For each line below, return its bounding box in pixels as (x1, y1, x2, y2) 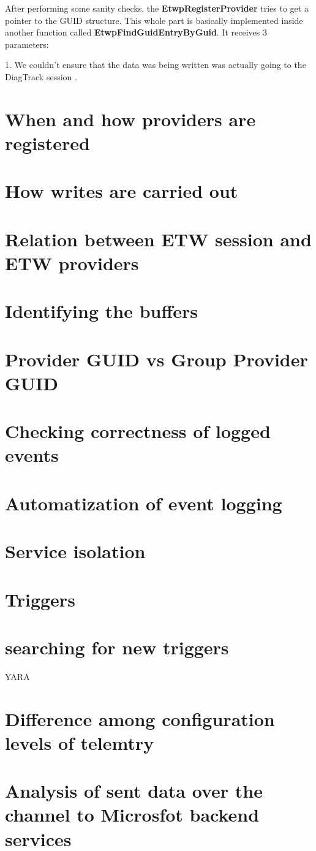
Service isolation (5, 539, 146, 564)
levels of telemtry (5, 730, 154, 755)
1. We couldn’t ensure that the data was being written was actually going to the (5, 58, 306, 71)
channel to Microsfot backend (5, 802, 260, 827)
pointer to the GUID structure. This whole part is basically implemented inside (5, 13, 303, 26)
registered (5, 130, 90, 155)
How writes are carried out (5, 178, 238, 203)
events (5, 442, 59, 467)
